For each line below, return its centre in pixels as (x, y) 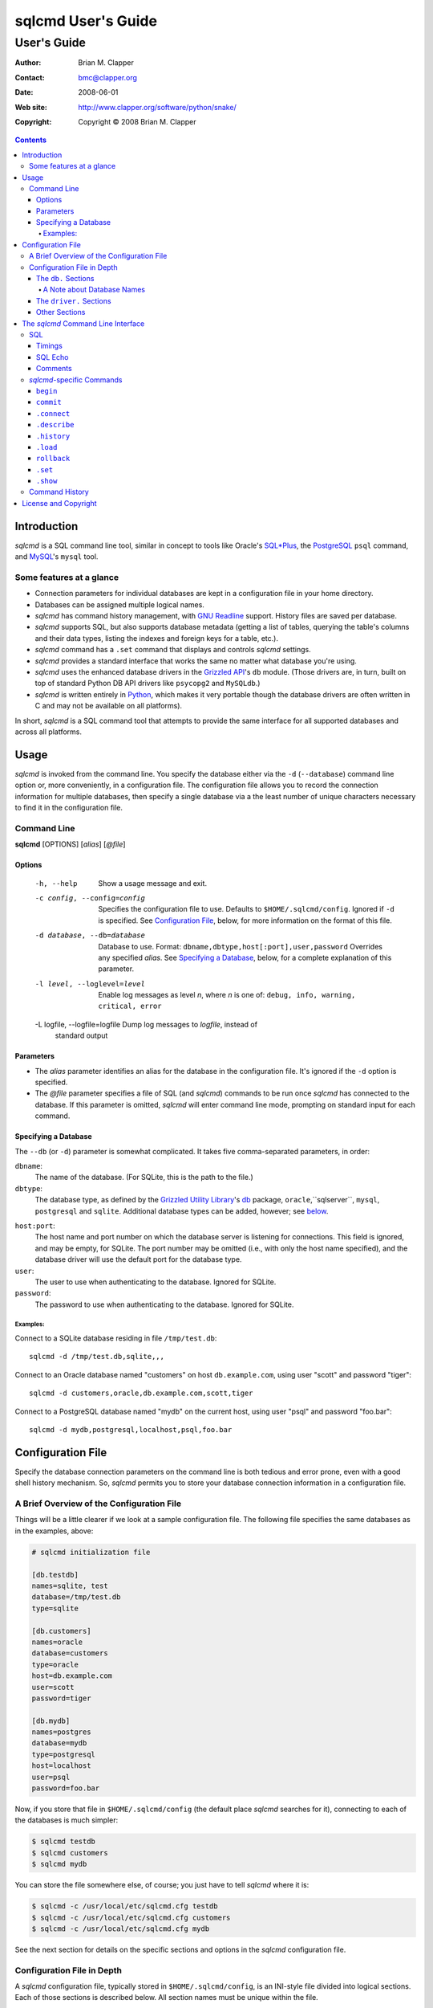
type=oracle (55, 1664)
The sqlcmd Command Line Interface (83, 323)
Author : (28, 63)
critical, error (130, 1006)
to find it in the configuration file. (69, 808)
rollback (53, 459)
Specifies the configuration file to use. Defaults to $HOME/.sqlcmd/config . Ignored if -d (246, 909)
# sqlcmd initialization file (91, 1552)
